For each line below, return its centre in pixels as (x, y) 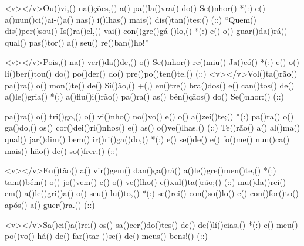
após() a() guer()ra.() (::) (50, 204)
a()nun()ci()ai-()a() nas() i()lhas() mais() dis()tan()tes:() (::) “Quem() (131, 19)
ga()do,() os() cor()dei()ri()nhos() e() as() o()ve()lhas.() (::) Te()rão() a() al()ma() (153, 127)
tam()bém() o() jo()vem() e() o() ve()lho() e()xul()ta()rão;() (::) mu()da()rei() (146, 181)
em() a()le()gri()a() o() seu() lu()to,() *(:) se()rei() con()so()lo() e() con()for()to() (152, 193)
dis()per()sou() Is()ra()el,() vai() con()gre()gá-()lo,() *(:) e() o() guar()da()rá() (146, 31)
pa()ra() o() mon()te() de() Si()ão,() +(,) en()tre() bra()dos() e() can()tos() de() (150, 85)
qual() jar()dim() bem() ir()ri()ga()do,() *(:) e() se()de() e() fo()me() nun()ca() (147, 139)
